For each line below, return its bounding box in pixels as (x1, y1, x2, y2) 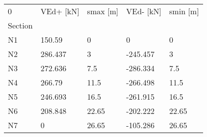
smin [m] (169, 5, 199, 17)
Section (8, 20, 33, 31)
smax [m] (87, 5, 119, 17)
